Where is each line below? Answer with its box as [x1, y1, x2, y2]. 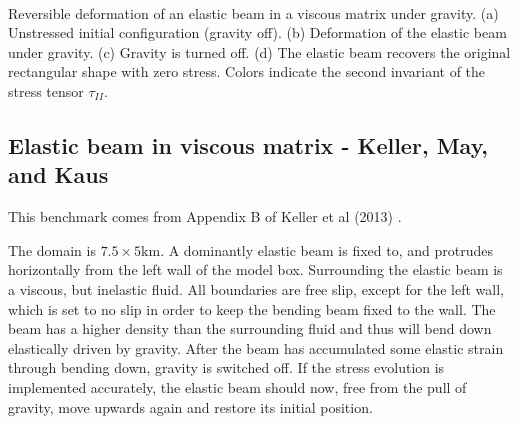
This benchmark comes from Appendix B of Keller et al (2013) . [8, 206, 402, 227]
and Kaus [8, 159, 109, 190]
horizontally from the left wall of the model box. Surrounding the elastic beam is [8, 259, 503, 280]
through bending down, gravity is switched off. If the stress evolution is [8, 357, 445, 378]
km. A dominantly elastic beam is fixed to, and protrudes [141, 239, 493, 260]
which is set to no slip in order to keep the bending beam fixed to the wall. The [8, 298, 496, 319]
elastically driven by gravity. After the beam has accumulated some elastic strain [8, 337, 504, 358]
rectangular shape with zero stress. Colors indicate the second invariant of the [8, 61, 486, 82]
